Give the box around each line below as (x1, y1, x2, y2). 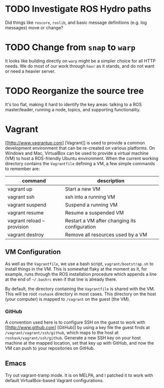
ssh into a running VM (65, 194, 116, 200)
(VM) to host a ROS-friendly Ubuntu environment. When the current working (5, 155, 159, 161)
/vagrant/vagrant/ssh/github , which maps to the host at (5, 330, 119, 335)
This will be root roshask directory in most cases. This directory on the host (5, 291, 156, 297)
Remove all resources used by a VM (65, 231, 147, 238)
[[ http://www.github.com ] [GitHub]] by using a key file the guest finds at (5, 324, 150, 330)
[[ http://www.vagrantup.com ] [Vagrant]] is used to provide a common (5, 140, 145, 146)
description (97, 177, 124, 184)
